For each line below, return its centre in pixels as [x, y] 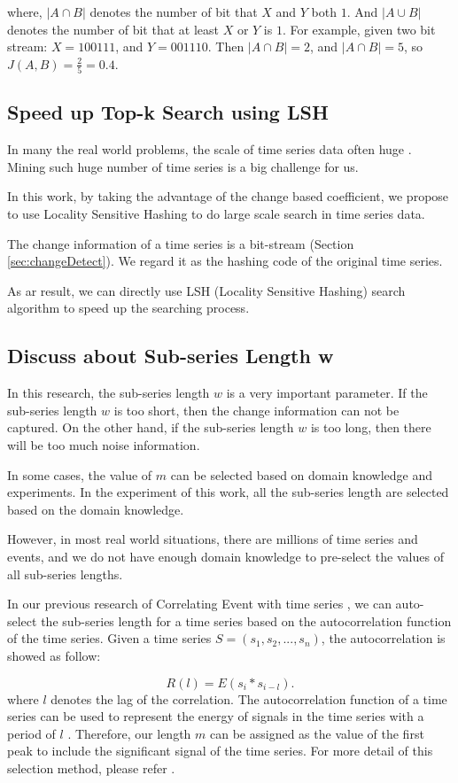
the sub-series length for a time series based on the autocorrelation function [246, 620]
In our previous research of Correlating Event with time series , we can [199, 604]
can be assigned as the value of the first [317, 733]
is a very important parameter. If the [327, 393]
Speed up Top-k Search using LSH [168, 112]
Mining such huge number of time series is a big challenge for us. [183, 166]
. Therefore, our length [129, 733]
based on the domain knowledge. [96, 509]
